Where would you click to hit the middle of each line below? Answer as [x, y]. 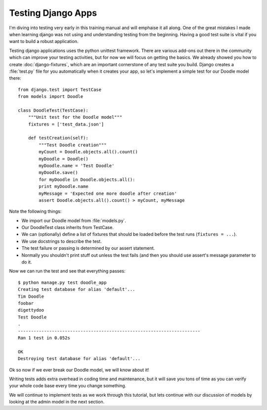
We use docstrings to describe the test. [62, 241]
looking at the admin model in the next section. [57, 402]
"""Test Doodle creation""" [73, 145]
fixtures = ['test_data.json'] [66, 124]
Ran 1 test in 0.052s [44, 338]
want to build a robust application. [44, 42]
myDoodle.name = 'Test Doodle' [77, 165]
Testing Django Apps [53, 13]
